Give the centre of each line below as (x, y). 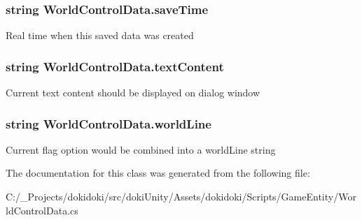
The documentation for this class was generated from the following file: (158, 173)
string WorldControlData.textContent (115, 66)
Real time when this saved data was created (100, 35)
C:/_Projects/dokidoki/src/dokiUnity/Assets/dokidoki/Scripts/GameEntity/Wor (181, 197)
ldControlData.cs (42, 210)
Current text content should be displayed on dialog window (133, 93)
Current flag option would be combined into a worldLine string (141, 149)
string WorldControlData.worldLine (109, 123)
